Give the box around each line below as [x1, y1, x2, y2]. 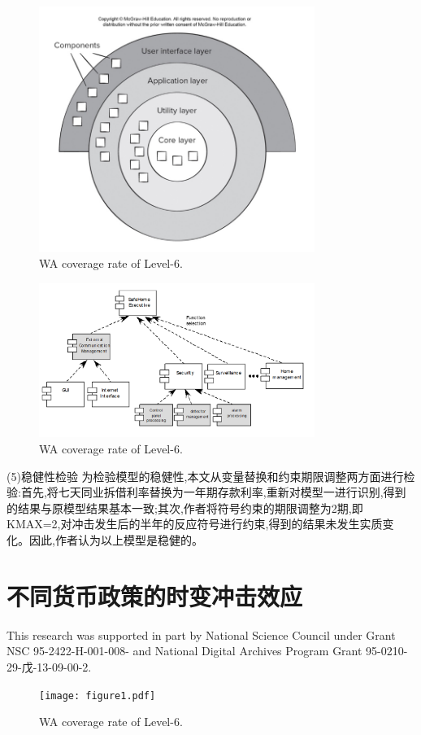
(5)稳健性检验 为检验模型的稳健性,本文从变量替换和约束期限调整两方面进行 [7, 467, 404, 484]
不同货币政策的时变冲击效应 [7, 579, 303, 612]
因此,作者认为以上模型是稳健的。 [28, 532, 203, 549]
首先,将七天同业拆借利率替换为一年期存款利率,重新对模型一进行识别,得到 [20, 483, 406, 501]
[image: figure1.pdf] [39, 689, 156, 702]
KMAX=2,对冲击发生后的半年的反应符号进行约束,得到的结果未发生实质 [7, 515, 383, 532]
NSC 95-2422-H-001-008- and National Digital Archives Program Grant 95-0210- [7, 642, 408, 659]
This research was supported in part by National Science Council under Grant [7, 626, 396, 643]
